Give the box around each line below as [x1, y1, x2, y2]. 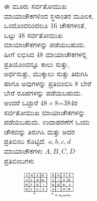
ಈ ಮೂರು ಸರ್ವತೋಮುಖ [4, 1, 67, 11]
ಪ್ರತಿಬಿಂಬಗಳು [4, 155, 34, 166]
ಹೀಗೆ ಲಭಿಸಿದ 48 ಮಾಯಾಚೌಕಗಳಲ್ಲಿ [4, 49, 87, 59]
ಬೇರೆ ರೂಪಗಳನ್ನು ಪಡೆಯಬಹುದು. [4, 88, 83, 98]
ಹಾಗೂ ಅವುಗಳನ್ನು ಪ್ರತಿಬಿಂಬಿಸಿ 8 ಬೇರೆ [4, 78, 92, 88]
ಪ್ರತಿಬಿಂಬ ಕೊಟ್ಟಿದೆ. [4, 136, 47, 146]
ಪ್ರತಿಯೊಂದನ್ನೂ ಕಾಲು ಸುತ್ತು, [4, 59, 70, 69]
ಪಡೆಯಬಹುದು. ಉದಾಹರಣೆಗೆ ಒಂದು [4, 117, 90, 127]
